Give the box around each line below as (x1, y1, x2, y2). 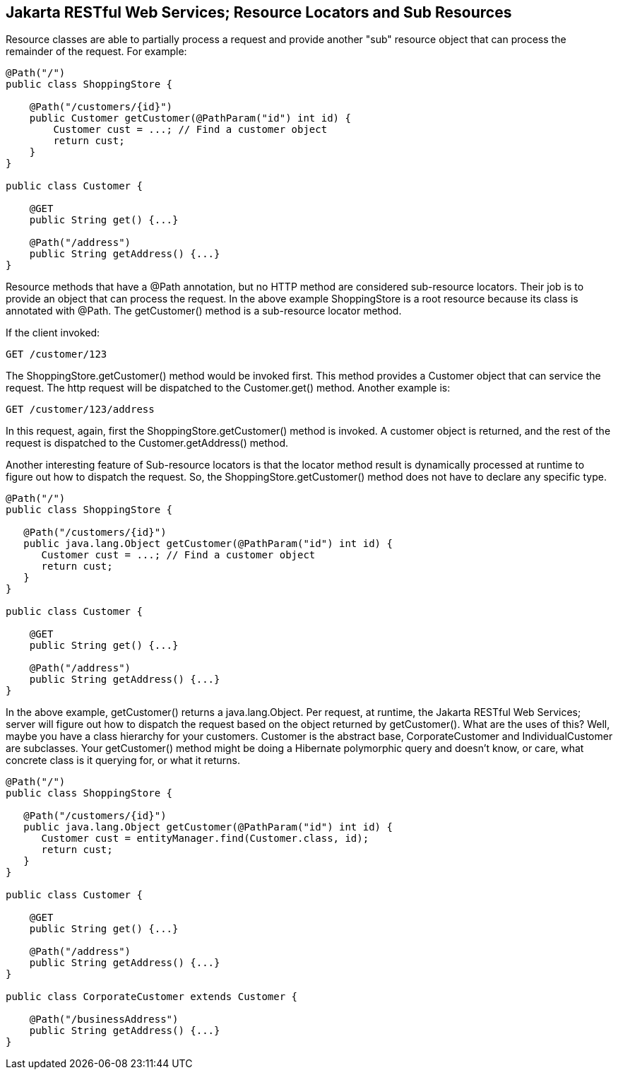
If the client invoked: (6, 327, 100, 339)
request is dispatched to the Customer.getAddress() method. (6, 437, 289, 450)
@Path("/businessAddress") (29, 1014, 179, 1026)
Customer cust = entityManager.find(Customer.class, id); (41, 833, 369, 845)
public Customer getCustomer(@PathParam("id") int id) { (29, 112, 351, 124)
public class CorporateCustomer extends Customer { (6, 991, 298, 1003)
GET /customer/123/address (6, 404, 155, 416)
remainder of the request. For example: (6, 45, 187, 58)
